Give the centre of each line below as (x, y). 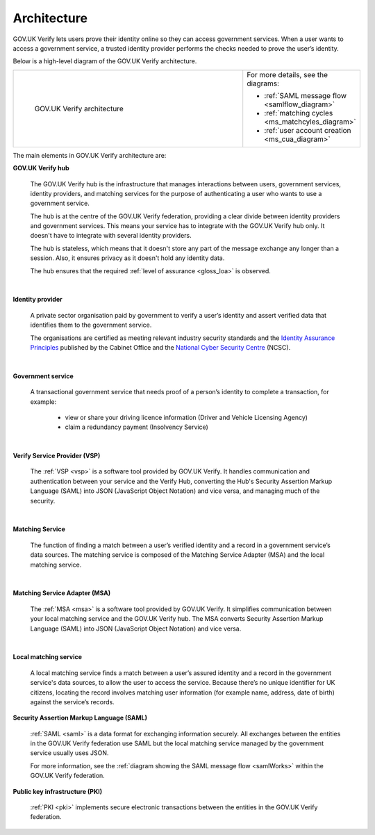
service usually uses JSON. (69, 753)
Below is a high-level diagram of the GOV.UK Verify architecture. (105, 61)
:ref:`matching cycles (299, 113)
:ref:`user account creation (308, 130)
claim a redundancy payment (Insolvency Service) (136, 427)
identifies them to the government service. (91, 325)
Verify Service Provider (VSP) (57, 456)
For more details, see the (287, 74)
